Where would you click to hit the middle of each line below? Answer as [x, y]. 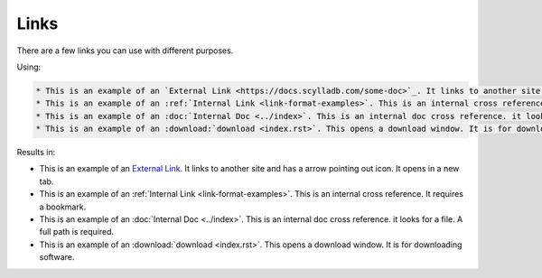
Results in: [36, 153]
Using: [29, 67]
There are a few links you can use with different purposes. [125, 51]
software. [57, 257]
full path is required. [77, 232]
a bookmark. [63, 207]
